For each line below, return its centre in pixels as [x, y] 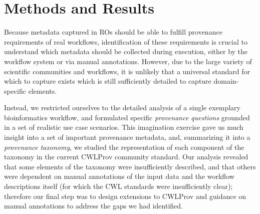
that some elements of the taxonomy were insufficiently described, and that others [130, 166]
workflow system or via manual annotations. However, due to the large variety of [128, 61]
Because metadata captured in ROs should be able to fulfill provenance [113, 32]
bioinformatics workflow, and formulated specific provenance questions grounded [127, 117]
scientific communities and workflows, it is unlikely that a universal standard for [127, 71]
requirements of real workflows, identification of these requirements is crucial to [126, 41]
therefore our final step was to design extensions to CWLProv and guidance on [125, 196]
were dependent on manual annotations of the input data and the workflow [119, 176]
